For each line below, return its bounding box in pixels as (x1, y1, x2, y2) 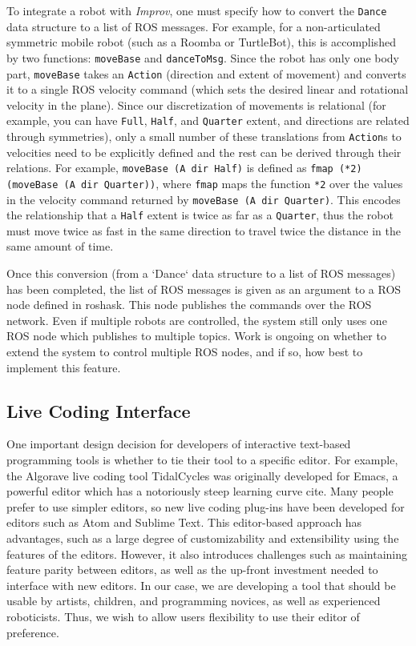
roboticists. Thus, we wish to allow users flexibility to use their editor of (6, 608, 360, 624)
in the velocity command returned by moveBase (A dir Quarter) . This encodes (6, 191, 401, 207)
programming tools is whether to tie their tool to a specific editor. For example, (6, 451, 398, 468)
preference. (6, 624, 59, 640)
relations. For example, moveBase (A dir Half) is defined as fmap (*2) (6, 159, 362, 176)
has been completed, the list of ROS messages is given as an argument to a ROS (6, 280, 402, 297)
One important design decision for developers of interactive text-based (6, 435, 351, 452)
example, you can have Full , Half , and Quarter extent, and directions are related (6, 112, 410, 129)
